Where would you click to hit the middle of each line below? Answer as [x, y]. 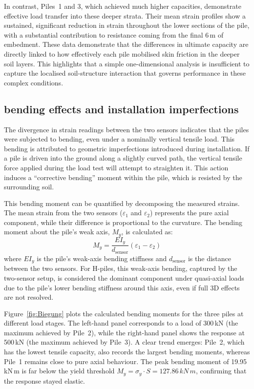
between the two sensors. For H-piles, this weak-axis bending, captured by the [121, 268]
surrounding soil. [29, 187]
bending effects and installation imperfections [121, 109]
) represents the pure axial [190, 213]
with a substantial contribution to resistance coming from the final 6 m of [114, 34]
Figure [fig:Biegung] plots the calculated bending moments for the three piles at [124, 313]
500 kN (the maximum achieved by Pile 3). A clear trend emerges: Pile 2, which [124, 342]
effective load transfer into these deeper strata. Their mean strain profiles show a [125, 15]
